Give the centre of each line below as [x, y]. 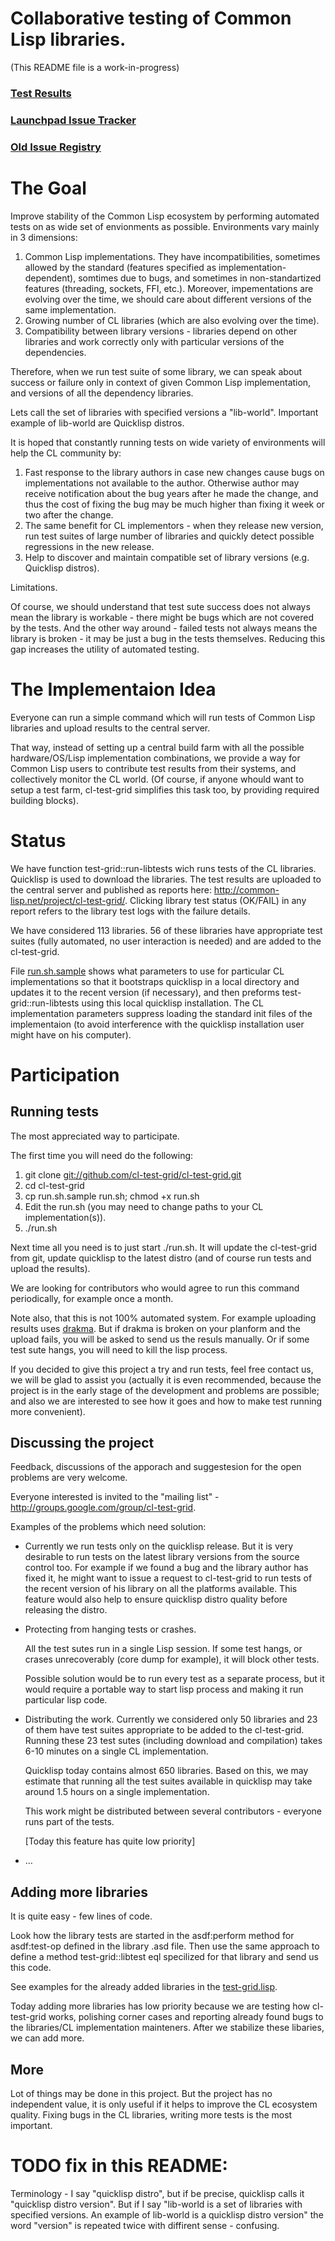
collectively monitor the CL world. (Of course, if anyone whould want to [157, 779]
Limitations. [34, 587]
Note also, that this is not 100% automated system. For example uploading [163, 1318]
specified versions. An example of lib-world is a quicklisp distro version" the [167, 2214]
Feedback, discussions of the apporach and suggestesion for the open [156, 1467]
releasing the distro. [66, 1610]
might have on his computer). [71, 1034]
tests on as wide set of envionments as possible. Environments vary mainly [165, 226]
